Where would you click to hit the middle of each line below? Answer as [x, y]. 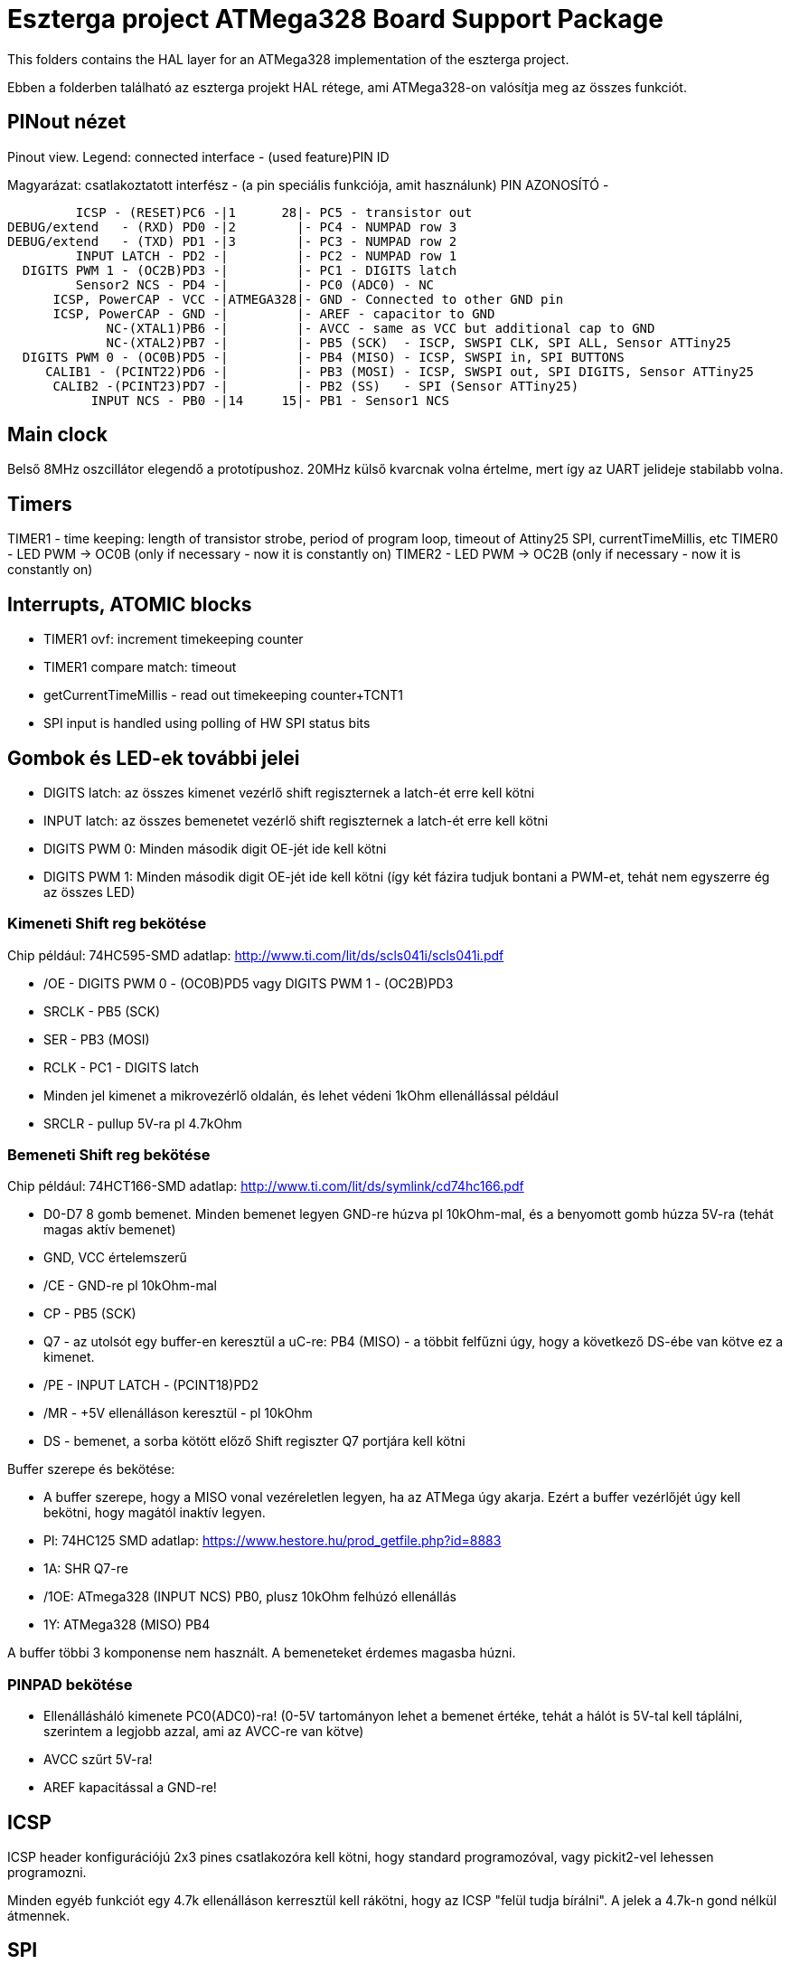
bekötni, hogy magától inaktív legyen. [155, 1513]
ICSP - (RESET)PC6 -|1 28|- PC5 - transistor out [274, 212]
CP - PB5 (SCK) [90, 1314]
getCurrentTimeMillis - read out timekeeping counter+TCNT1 [224, 695]
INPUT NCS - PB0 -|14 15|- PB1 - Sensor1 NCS [270, 400]
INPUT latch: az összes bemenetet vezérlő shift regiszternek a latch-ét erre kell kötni [296, 820]
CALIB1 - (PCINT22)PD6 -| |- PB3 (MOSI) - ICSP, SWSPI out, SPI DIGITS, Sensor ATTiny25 [400, 371]
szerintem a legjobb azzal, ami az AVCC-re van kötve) [204, 1732]
